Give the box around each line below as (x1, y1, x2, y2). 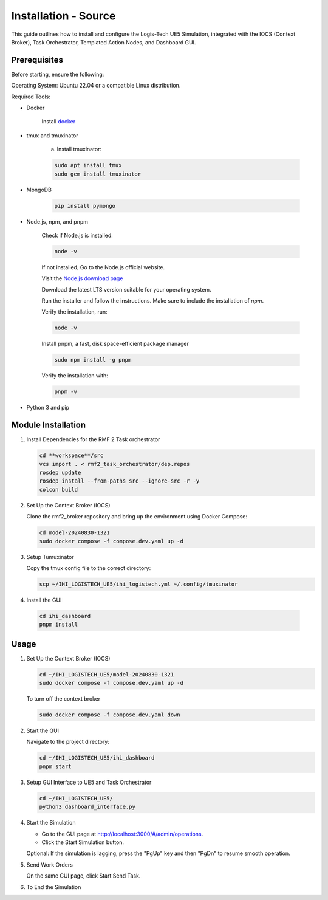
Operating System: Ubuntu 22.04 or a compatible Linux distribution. (11, 82, 181, 89)
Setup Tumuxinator (26, 553, 74, 560)
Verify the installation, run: (41, 308, 108, 315)
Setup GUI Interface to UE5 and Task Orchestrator (26, 778, 152, 786)
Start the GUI (26, 727, 60, 735)
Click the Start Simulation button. (41, 839, 125, 846)
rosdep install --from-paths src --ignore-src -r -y (39, 478, 200, 484)
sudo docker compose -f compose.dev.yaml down (39, 712, 180, 718)
